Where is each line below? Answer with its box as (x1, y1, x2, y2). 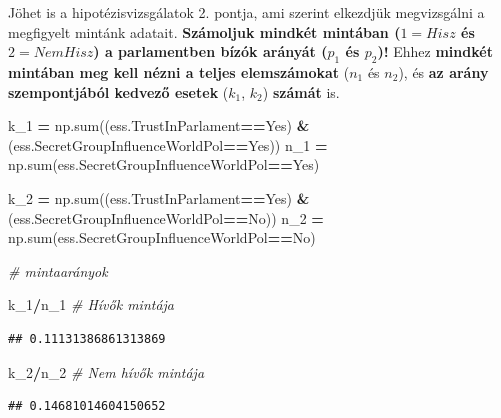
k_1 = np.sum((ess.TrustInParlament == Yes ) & (8, 115, 310, 136)
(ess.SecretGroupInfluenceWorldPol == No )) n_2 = (8, 207, 324, 228)
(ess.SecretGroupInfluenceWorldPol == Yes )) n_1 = (8, 134, 328, 155)
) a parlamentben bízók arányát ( (93, 41, 328, 62)
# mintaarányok (8, 260, 108, 281)
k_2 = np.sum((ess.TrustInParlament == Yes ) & (8, 187, 310, 208)
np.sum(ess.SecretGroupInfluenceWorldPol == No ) (8, 227, 316, 248)
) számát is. (262, 81, 340, 102)
